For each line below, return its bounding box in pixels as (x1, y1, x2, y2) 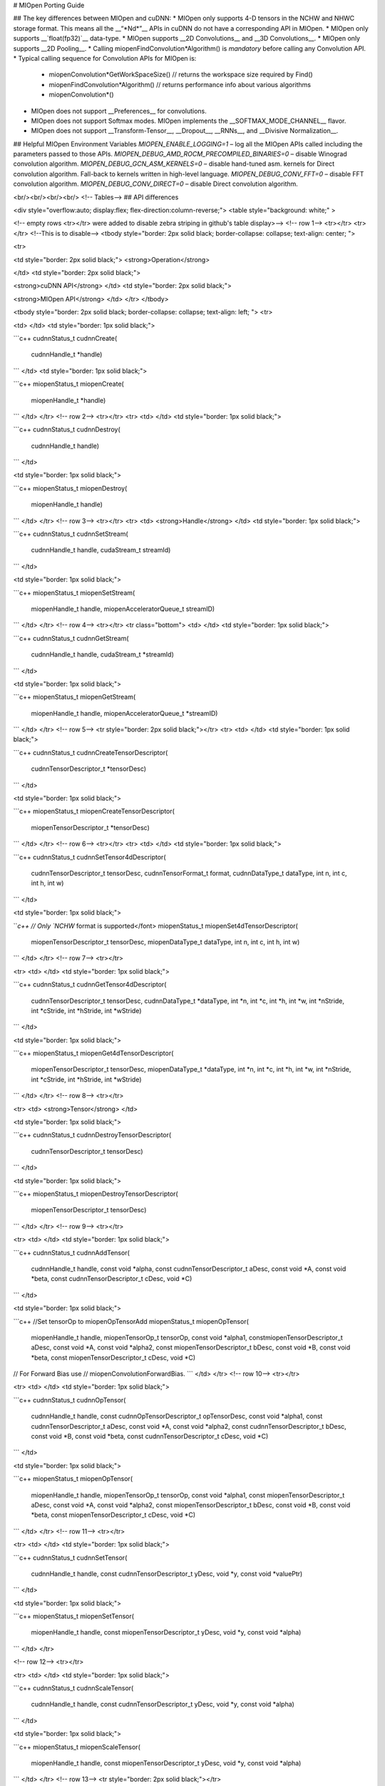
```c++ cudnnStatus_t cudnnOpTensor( (13, 1395, 126, 1404)
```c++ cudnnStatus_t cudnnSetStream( (13, 529, 128, 539)
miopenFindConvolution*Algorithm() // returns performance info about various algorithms (48, 80, 312, 89)
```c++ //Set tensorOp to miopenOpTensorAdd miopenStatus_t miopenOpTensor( (13, 1317, 250, 1325)
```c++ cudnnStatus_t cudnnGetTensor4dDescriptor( (13, 980, 167, 989)
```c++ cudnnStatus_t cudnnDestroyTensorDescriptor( (13, 1131, 172, 1139)
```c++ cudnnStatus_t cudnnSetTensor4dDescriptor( (13, 852, 166, 861)
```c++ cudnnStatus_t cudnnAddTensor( (13, 1248, 130, 1257)
